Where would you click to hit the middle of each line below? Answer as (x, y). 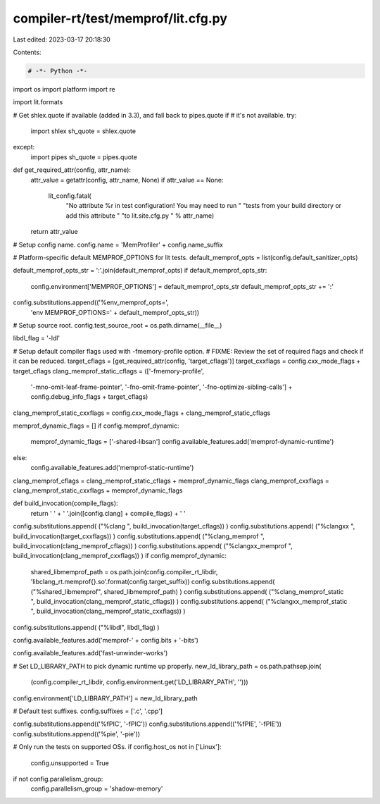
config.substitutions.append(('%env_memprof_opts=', (91, 302)
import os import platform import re (64, 89)
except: (24, 147)
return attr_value (54, 232)
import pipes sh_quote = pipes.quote (84, 157)
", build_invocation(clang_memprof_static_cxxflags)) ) (108, 611)
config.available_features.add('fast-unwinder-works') (90, 653)
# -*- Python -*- (58, 71)
